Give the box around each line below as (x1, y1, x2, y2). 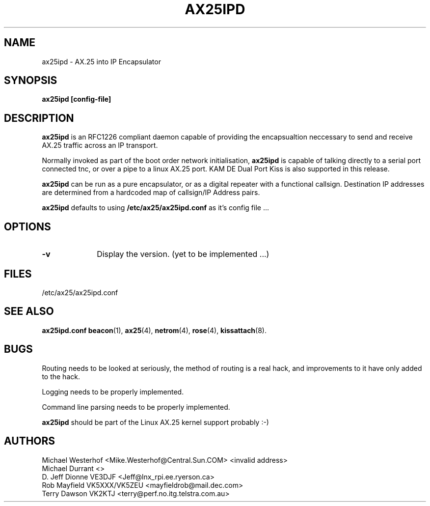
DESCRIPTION (4, 112, 74, 124)
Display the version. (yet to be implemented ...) (97, 249, 269, 259)
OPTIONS (4, 220, 51, 233)
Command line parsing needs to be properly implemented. (42, 402, 230, 411)
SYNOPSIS (4, 74, 57, 87)
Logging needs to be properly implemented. (42, 387, 184, 396)
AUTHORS (4, 435, 55, 448)
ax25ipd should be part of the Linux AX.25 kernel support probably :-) (42, 418, 269, 426)
